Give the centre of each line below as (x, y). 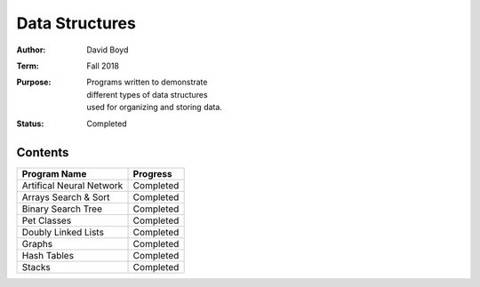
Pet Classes (47, 220)
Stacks (36, 267)
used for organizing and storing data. (154, 108)
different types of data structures (147, 94)
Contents (43, 152)
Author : (31, 50)
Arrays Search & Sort (66, 197)
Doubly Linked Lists (63, 233)
